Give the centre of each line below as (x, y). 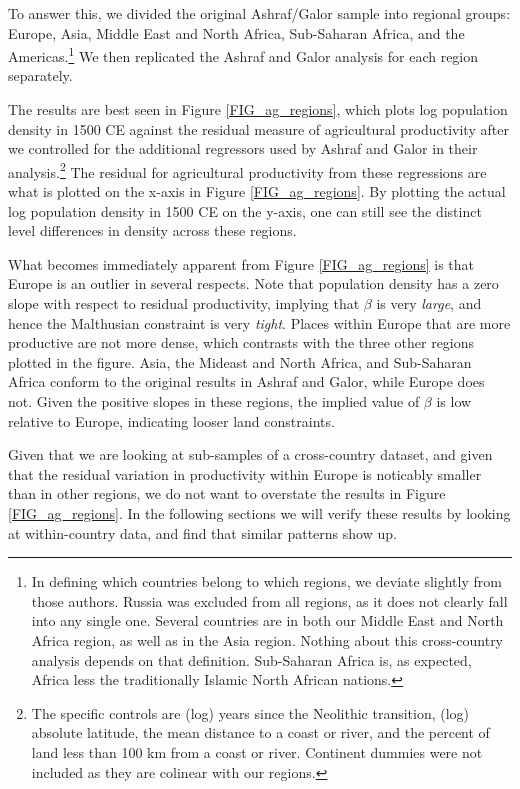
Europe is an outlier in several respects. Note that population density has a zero (253, 283)
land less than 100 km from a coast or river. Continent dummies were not (257, 751)
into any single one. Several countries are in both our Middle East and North (267, 620)
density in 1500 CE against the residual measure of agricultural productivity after (258, 128)
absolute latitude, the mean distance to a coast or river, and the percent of (260, 732)
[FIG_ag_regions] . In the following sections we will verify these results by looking (259, 512)
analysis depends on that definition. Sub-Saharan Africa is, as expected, (251, 659)
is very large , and (429, 303)
